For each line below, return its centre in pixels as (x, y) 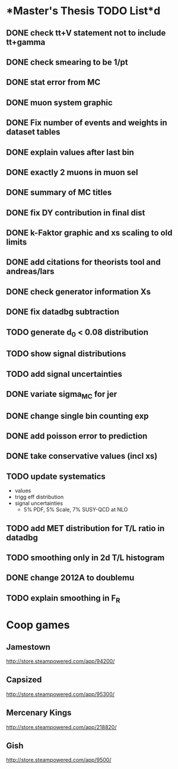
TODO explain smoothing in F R (63, 599)
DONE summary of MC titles (59, 193)
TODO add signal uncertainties (64, 374)
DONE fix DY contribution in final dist (76, 213)
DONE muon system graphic (59, 102)
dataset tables (33, 132)
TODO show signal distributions (66, 354)
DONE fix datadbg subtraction (63, 312)
